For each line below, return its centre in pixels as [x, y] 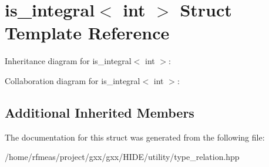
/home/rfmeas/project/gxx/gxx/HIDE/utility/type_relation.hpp [122, 157]
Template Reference [87, 33]
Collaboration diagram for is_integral [73, 80]
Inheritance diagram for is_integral [68, 61]
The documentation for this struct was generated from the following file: [135, 137]
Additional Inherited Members [100, 112]
